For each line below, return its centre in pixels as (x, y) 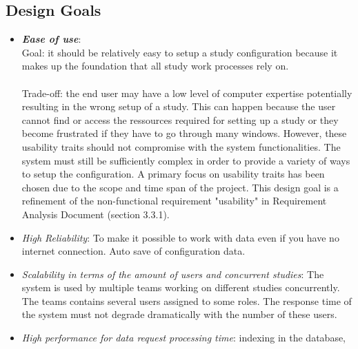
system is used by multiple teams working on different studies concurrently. (181, 287)
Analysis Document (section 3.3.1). (96, 214)
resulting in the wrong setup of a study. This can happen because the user (179, 106)
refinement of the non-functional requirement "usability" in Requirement (174, 201)
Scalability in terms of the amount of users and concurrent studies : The (173, 274)
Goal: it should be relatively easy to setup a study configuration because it (180, 52)
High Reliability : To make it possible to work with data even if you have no (180, 237)
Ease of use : (51, 39)
